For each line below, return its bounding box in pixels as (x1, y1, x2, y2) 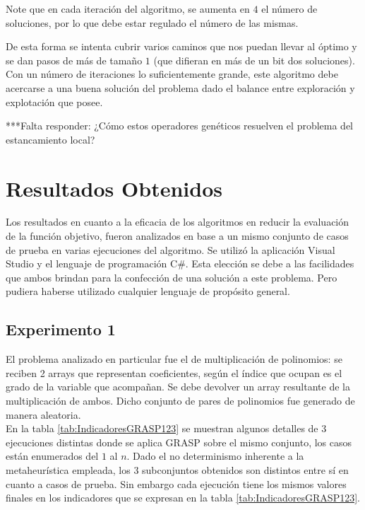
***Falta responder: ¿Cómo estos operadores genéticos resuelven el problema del (6, 118, 354, 133)
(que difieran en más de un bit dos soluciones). (153, 52, 355, 67)
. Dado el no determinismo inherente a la (126, 448, 304, 463)
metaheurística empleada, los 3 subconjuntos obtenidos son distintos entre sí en (6, 462, 349, 477)
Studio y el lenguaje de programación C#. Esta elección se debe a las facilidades (6, 256, 354, 271)
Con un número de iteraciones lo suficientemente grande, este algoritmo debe (6, 66, 338, 81)
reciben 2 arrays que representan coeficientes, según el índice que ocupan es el (6, 365, 342, 380)
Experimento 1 (6, 318, 116, 340)
